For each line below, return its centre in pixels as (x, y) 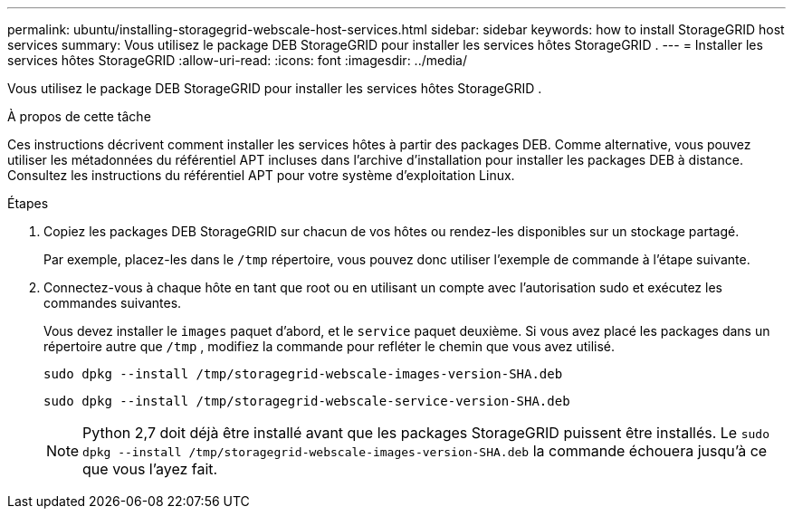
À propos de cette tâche (79, 116)
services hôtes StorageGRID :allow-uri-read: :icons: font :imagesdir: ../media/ (238, 60)
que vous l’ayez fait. (150, 469)
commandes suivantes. (113, 303)
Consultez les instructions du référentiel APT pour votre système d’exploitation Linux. (261, 175)
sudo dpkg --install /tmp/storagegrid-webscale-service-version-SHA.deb (307, 401)
